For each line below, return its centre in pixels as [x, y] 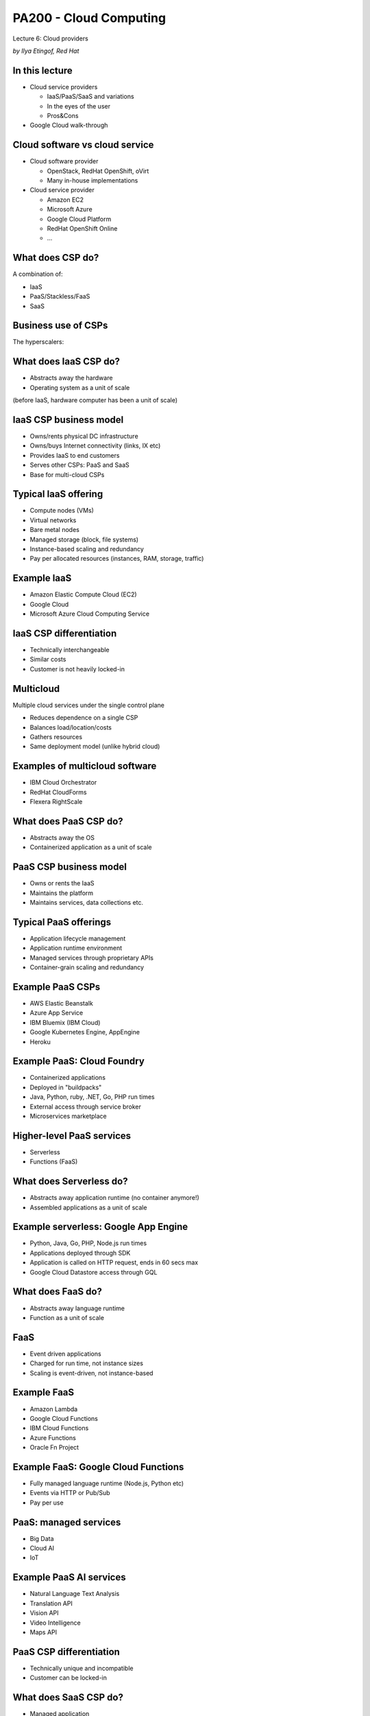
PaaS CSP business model [70, 867]
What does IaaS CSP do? [66, 361]
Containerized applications [68, 1078]
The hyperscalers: [38, 342]
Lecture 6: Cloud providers [50, 38]
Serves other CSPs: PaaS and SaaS [79, 465]
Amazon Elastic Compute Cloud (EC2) [83, 594]
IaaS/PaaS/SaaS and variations [90, 97]
